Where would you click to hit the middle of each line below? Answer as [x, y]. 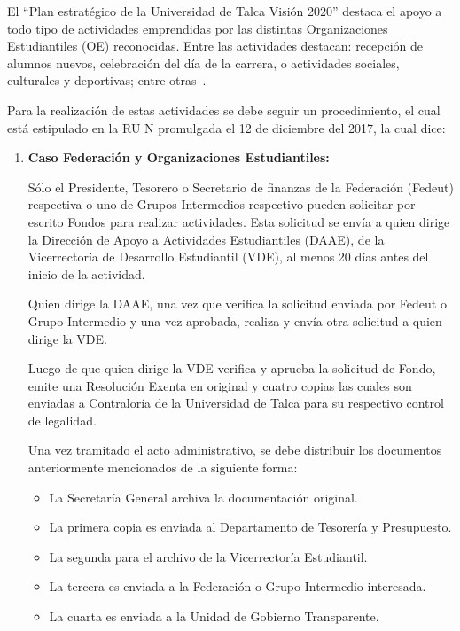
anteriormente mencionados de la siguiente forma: [163, 467]
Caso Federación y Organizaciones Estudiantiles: [179, 157]
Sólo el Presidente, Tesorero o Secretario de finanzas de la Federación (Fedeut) [241, 187]
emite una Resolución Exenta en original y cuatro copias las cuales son [220, 385]
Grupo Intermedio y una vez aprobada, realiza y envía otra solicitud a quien [235, 320]
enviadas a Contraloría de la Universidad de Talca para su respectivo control [236, 403]
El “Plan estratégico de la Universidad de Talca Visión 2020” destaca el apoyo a [225, 11]
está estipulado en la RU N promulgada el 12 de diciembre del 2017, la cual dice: [226, 127]
